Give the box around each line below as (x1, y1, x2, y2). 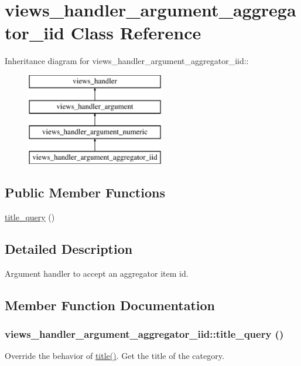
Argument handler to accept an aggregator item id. (5, 267, 189, 279)
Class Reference (70, 21, 201, 45)
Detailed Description (5, 239, 133, 257)
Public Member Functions (5, 183, 165, 202)
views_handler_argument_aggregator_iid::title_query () (5, 326, 284, 341)
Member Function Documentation (5, 296, 216, 314)
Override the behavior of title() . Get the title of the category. (5, 350, 224, 362)
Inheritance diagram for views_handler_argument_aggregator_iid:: (5, 55, 249, 67)
